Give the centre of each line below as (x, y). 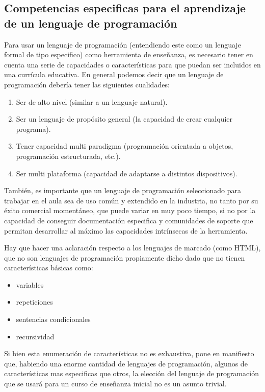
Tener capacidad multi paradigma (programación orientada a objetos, (125, 146)
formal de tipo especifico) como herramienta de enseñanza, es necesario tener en (129, 54)
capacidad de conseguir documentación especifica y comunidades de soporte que (129, 220)
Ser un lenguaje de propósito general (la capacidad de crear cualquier (124, 119)
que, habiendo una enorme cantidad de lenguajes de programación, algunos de (126, 363)
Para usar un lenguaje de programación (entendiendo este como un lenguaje (123, 44)
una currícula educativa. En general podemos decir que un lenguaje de (114, 74)
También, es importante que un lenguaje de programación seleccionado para (123, 190)
